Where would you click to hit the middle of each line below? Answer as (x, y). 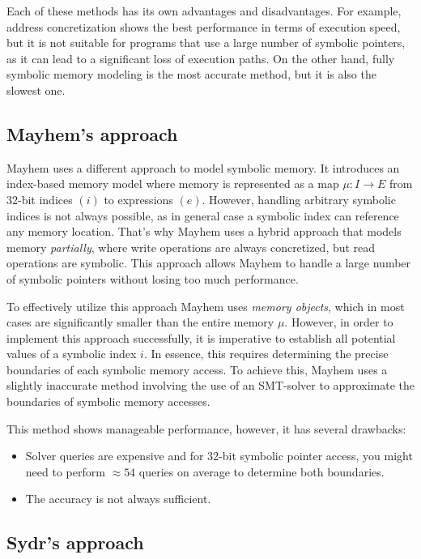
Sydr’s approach (75, 542)
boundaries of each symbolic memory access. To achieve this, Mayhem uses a (197, 369)
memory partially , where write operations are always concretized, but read (191, 247)
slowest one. (36, 90)
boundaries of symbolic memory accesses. (108, 401)
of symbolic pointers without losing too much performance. (153, 278)
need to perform (65, 471)
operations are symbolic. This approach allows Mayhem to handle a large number (209, 263)
